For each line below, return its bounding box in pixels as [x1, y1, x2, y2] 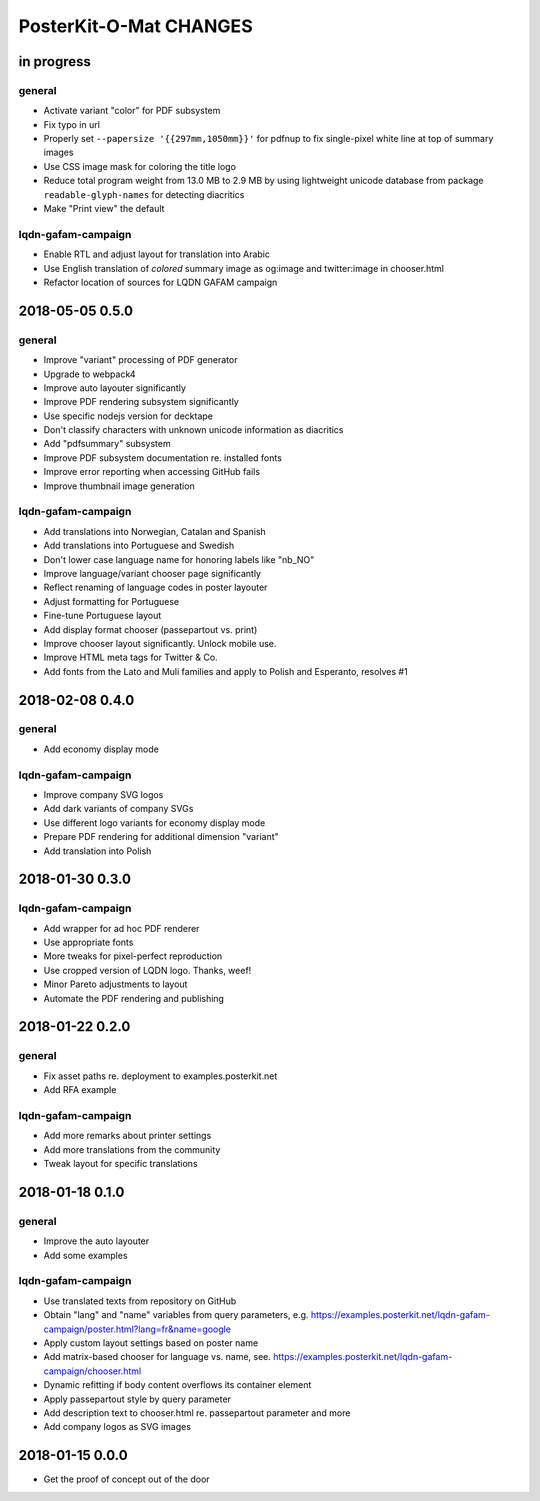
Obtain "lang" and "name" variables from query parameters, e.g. [43, 1309, 309, 1321]
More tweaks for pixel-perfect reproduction [43, 950, 223, 962]
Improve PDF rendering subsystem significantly [43, 396, 239, 408]
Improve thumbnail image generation [43, 480, 195, 492]
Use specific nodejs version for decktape [43, 410, 214, 422]
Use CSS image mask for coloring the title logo [43, 160, 237, 172]
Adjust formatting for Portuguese [43, 595, 180, 607]
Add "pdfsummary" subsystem [43, 438, 171, 450]
